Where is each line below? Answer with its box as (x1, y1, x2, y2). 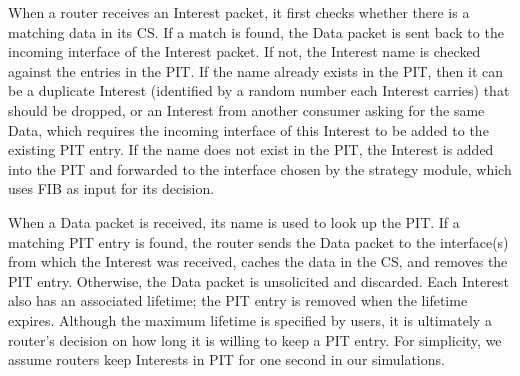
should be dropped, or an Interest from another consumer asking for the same (8, 99, 485, 120)
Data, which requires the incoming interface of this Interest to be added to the (8, 119, 489, 140)
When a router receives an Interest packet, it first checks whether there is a (8, 2, 470, 22)
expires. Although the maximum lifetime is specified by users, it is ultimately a (8, 309, 492, 330)
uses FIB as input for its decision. (8, 178, 215, 199)
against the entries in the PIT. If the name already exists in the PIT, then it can (8, 60, 504, 81)
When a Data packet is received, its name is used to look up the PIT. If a (8, 211, 460, 232)
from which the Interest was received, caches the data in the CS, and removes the (8, 251, 508, 272)
